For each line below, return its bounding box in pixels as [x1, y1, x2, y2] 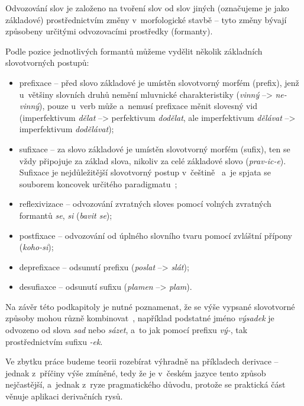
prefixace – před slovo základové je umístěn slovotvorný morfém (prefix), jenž [19, 76, 299, 88]
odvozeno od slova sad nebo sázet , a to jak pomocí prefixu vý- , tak [5, 324, 248, 336]
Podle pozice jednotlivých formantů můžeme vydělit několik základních [5, 44, 263, 57]
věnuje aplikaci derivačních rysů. [5, 390, 123, 402]
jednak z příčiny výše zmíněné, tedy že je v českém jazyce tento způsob [5, 366, 266, 379]
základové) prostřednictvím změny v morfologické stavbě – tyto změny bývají [5, 13, 287, 25]
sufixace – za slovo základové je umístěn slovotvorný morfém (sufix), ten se [19, 142, 290, 155]
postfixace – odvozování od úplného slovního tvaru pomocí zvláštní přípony [19, 229, 292, 241]
